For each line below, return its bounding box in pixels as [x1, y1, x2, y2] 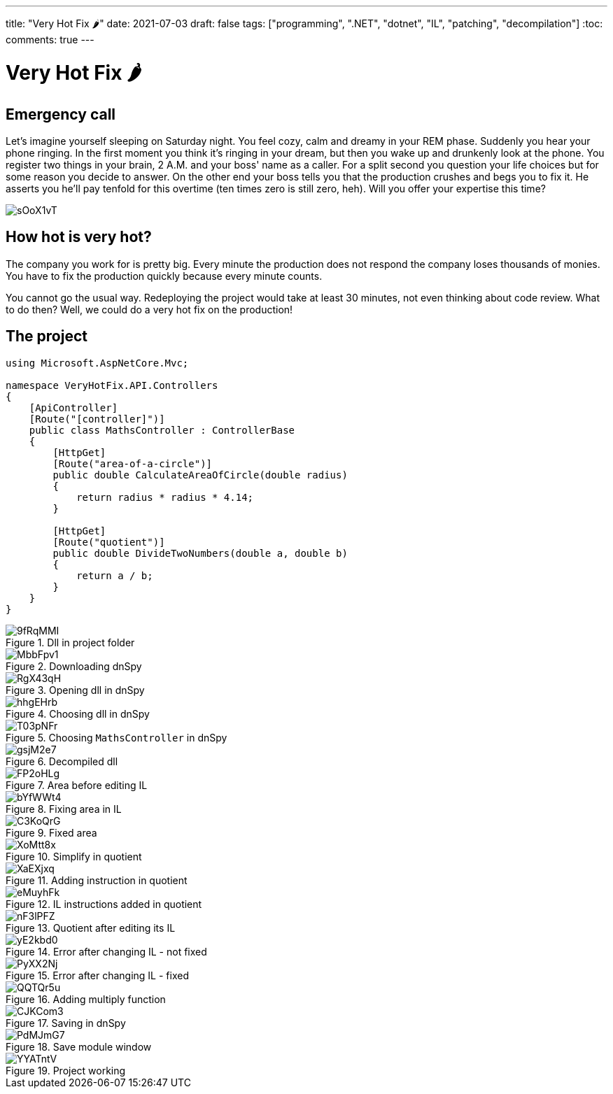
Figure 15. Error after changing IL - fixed [6, 969, 189, 981]
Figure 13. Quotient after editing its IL [6, 921, 176, 934]
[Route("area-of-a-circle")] [52, 457, 213, 469]
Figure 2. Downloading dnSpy [6, 660, 142, 672]
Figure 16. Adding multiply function [6, 993, 166, 1005]
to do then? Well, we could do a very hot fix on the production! [6, 303, 293, 315]
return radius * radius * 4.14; [76, 491, 254, 503]
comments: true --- [6, 34, 94, 45]
